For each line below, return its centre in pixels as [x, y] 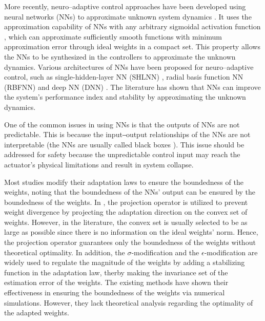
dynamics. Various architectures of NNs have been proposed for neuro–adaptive [129, 67]
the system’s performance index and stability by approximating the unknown [125, 97]
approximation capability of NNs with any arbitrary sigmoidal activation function [132, 26]
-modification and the [165, 252]
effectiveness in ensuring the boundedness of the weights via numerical [115, 292]
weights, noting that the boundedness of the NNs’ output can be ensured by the [130, 192]
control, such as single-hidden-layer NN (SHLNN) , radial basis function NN [124, 77]
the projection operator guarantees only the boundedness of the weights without [130, 242]
